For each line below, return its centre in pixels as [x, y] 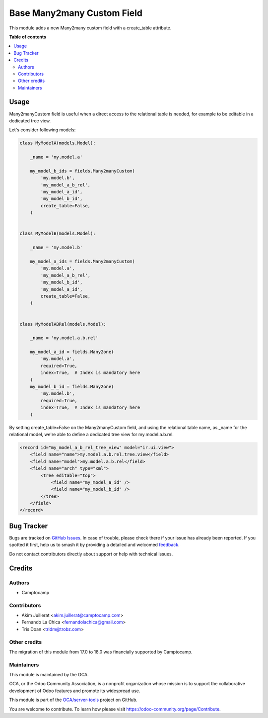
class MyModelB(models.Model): [58, 233]
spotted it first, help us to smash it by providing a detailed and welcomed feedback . [94, 545]
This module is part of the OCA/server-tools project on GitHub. [73, 700]
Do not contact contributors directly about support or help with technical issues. [91, 554]
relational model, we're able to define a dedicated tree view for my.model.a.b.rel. [91, 434]
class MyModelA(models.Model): [58, 143]
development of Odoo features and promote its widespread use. [75, 691]
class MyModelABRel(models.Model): [63, 324]
